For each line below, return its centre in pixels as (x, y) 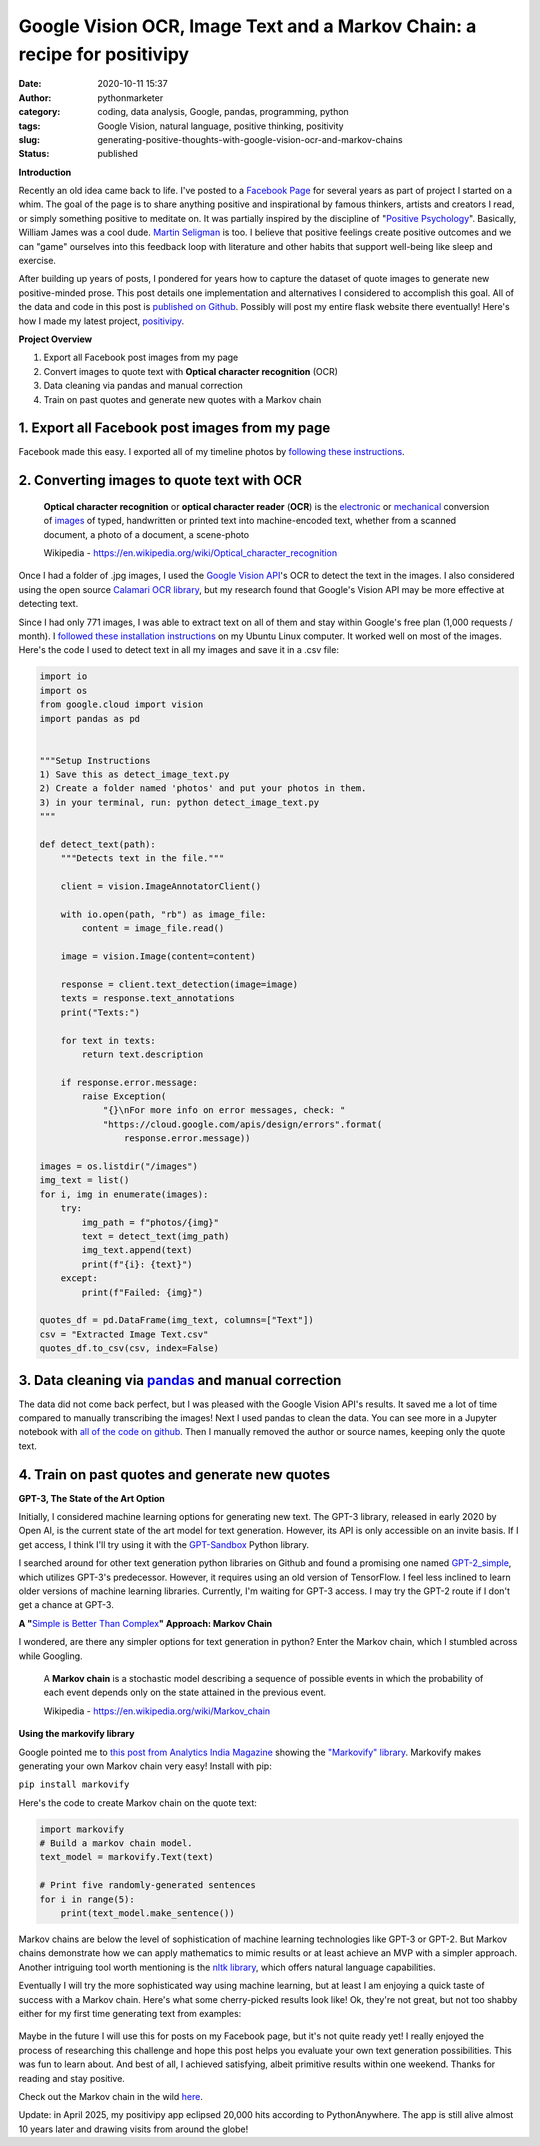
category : (39, 112)
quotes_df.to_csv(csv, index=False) (129, 1348)
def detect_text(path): (98, 844)
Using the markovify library (76, 1734)
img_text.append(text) (137, 1250)
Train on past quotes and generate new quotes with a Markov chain (182, 399)
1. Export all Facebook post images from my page (174, 428)
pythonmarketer (130, 97)
